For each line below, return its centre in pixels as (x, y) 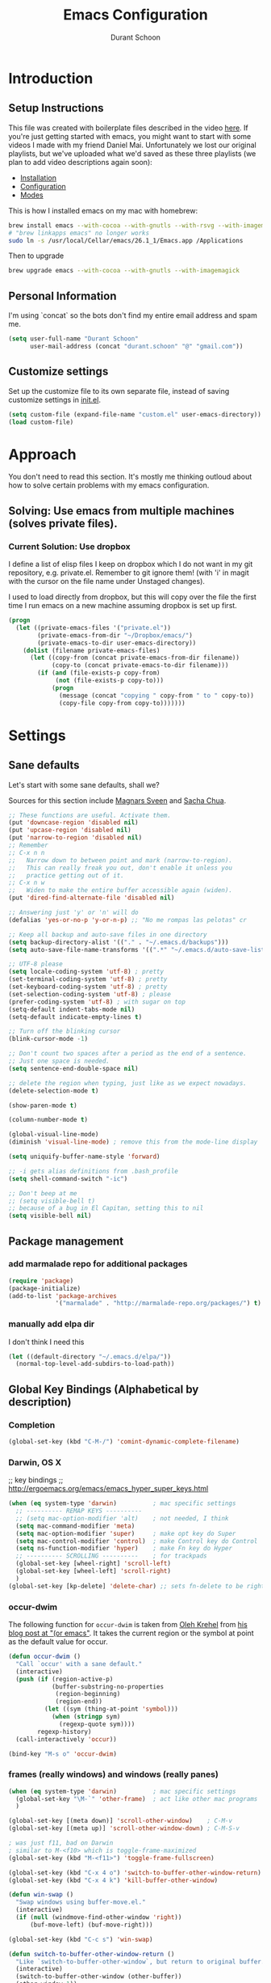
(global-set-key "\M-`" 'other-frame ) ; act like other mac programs (137, 1799)
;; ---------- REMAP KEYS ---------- (79, 1511)
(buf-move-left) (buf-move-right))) (91, 1925)
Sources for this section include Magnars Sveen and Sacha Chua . (117, 800)
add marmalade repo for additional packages (98, 1264)
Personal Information (63, 296)
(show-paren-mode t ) (43, 1106)
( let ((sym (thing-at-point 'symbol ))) (111, 1709)
